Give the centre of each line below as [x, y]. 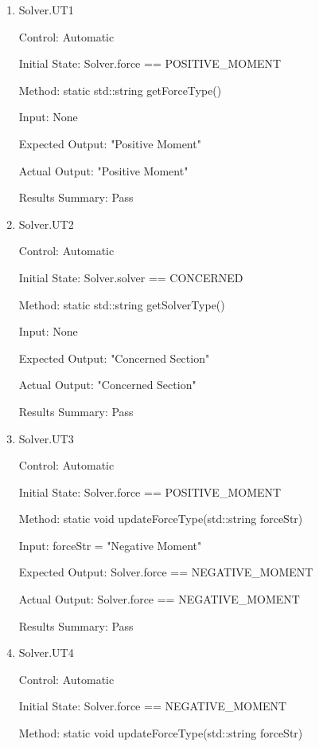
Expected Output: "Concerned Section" [114, 358]
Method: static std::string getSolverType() [122, 304]
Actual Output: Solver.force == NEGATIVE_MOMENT [159, 599]
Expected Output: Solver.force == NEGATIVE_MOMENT [166, 572]
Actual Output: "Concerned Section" [107, 385]
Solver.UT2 [46, 224]
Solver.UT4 [46, 653]
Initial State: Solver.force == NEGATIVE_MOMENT [153, 706]
